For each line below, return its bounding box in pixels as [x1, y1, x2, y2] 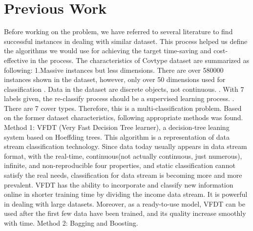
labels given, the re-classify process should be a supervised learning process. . [4, 93, 234, 104]
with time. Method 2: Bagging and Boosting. [4, 218, 138, 228]
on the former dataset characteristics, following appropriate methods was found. [4, 112, 243, 123]
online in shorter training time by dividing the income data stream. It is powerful [4, 189, 248, 199]
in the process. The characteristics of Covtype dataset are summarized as [30, 55, 249, 65]
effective [4, 55, 28, 65]
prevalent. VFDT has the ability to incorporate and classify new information [4, 179, 233, 189]
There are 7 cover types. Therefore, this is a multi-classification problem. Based [4, 103, 242, 113]
